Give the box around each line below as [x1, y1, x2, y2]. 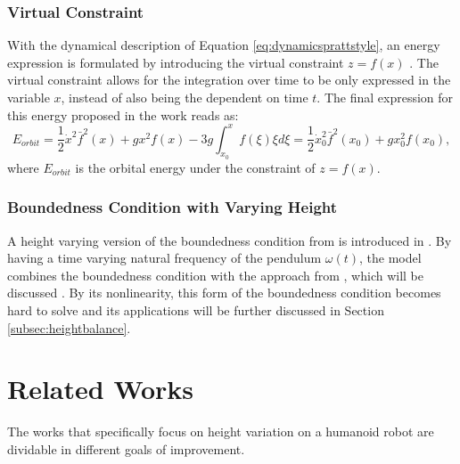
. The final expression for [316, 88, 454, 106]
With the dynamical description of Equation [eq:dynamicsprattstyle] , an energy [7, 36, 440, 54]
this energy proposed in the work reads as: [7, 105, 239, 124]
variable [7, 88, 50, 106]
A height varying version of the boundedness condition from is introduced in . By [7, 231, 452, 249]
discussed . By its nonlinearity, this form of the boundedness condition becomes [7, 283, 441, 302]
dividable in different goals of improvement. [7, 439, 245, 458]
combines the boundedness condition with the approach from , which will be [7, 265, 424, 284]
